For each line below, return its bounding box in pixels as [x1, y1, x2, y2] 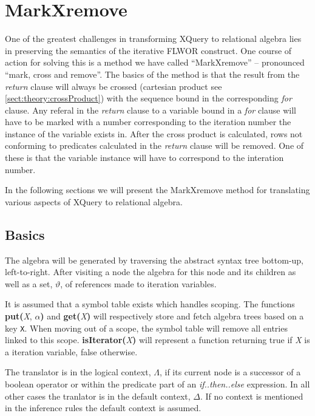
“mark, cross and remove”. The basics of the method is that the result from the [5, 67, 300, 80]
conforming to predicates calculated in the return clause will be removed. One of [5, 139, 304, 152]
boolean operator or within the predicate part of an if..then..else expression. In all [5, 378, 310, 390]
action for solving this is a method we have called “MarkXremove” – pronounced [5, 56, 305, 69]
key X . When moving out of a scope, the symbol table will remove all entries [5, 321, 288, 334]
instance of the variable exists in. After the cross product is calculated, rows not [5, 127, 303, 140]
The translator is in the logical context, [5, 366, 151, 378]
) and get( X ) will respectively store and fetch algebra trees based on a [40, 310, 304, 322]
